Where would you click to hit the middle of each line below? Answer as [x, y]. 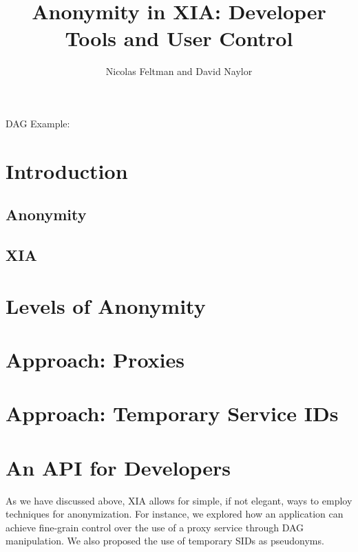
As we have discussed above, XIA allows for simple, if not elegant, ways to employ [179, 500]
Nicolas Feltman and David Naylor [179, 71]
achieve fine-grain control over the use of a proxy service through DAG [155, 527]
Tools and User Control [179, 38]
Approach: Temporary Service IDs [172, 413]
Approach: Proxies [95, 359]
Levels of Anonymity [106, 305]
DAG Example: [38, 123]
